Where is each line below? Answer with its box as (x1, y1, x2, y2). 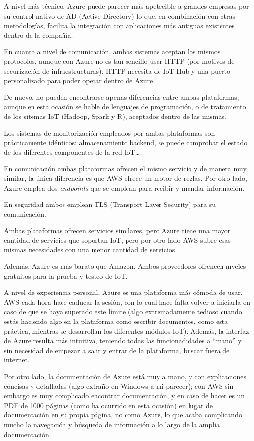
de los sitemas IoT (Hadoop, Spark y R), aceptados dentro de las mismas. (4, 111, 226, 121)
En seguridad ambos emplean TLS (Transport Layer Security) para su (4, 199, 216, 209)
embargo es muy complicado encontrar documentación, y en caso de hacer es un (4, 390, 245, 401)
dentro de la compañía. (4, 29, 73, 40)
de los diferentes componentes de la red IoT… (4, 147, 140, 157)
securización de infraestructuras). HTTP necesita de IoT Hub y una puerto (4, 65, 230, 76)
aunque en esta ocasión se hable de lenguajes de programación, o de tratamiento (4, 101, 246, 112)
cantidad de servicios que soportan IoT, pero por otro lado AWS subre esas (4, 235, 231, 245)
